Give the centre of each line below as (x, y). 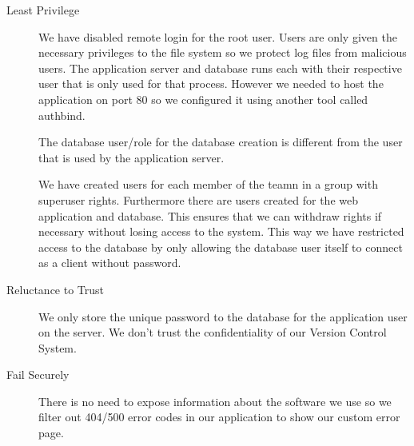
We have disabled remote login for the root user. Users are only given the (218, 36)
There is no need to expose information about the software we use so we (215, 401)
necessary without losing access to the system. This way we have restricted (221, 231)
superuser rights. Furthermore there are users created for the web (198, 199)
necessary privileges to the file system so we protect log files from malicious (223, 52)
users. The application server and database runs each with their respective (220, 68)
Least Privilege (43, 10)
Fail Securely (38, 374)
